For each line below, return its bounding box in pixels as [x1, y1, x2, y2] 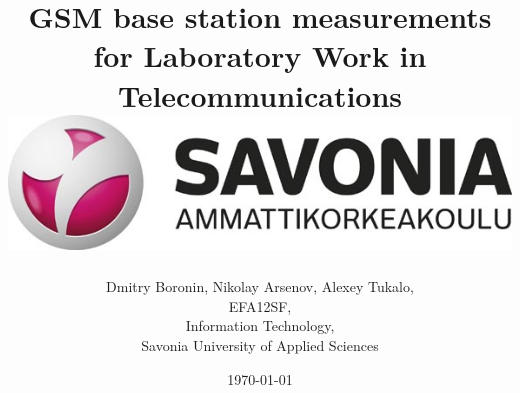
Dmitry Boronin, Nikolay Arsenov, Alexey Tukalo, [106, 276, 414, 297]
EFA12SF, [228, 295, 292, 316]
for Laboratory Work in [93, 35, 427, 76]
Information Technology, [185, 315, 335, 336]
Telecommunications [117, 74, 403, 115]
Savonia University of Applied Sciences [141, 335, 379, 356]
